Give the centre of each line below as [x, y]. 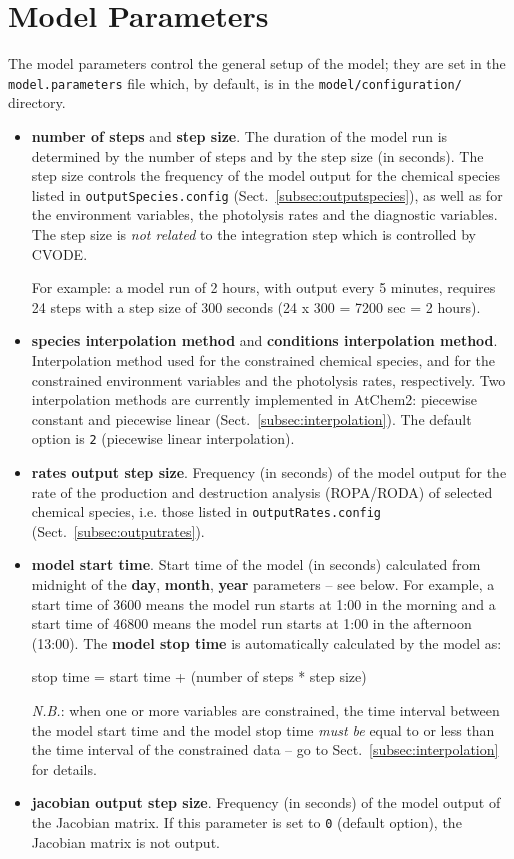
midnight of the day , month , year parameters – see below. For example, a [263, 584]
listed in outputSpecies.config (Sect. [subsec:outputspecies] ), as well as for [267, 194]
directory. [37, 102]
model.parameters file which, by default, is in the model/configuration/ [235, 82]
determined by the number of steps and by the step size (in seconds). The [257, 155]
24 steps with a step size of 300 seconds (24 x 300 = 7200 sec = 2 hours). [256, 306]
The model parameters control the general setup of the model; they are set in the [257, 63]
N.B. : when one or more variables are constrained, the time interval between [265, 710]
